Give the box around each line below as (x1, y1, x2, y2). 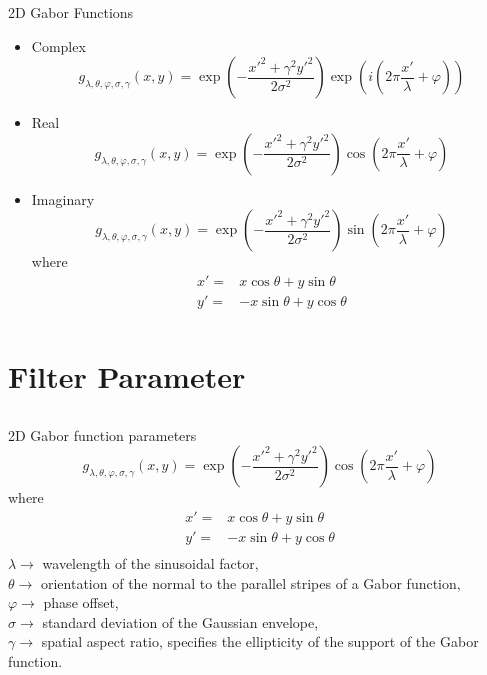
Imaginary (31, 188, 95, 209)
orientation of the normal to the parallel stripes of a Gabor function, (40, 572, 461, 593)
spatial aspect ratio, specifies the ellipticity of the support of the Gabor (41, 631, 479, 652)
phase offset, (43, 592, 119, 613)
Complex (31, 35, 86, 56)
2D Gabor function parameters (8, 424, 197, 445)
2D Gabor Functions (8, 2, 134, 22)
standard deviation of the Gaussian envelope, (42, 611, 319, 632)
